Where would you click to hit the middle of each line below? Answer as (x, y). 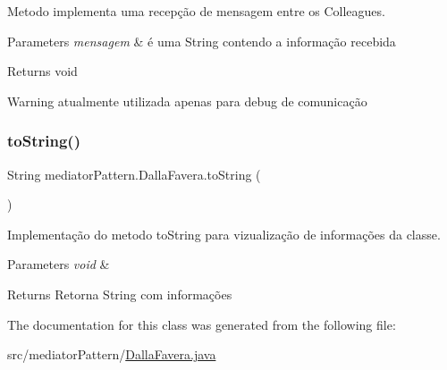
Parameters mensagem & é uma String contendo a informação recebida (202, 41)
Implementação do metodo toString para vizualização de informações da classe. (224, 234)
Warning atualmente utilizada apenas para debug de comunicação (187, 101)
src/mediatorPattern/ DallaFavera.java (112, 354)
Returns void (42, 71)
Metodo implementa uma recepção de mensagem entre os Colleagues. (196, 11)
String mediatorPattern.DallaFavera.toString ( (134, 174)
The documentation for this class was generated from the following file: (202, 324)
